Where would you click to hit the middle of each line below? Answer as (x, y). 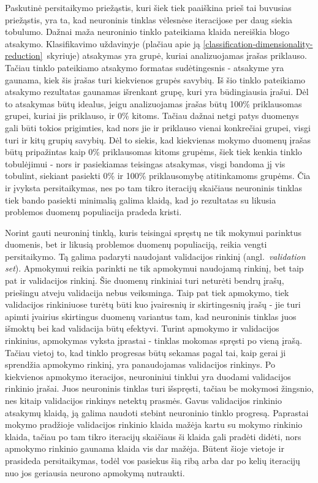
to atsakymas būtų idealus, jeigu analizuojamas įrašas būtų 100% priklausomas (153, 103)
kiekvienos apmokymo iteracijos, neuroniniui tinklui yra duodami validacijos (148, 376)
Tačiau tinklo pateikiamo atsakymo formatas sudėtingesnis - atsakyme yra (145, 67)
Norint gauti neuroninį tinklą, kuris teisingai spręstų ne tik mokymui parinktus (153, 232)
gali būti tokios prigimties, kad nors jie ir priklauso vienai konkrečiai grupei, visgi (158, 127)
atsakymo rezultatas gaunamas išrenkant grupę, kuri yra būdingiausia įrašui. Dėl (157, 92)
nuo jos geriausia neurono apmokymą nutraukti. (95, 472)
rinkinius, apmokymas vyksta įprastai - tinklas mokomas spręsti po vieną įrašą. (154, 340)
